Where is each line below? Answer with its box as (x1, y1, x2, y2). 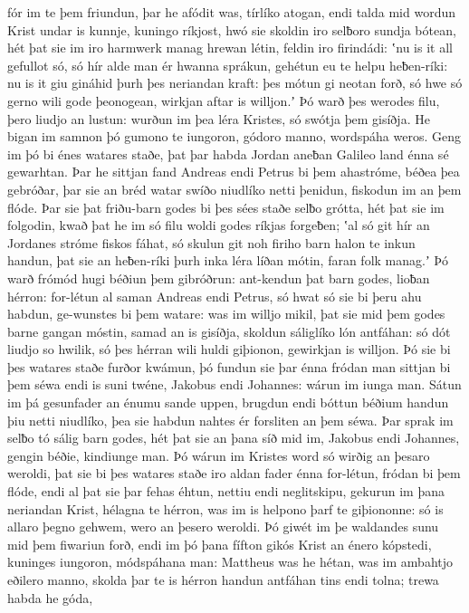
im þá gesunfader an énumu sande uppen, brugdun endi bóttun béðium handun (7, 393, 449, 412)
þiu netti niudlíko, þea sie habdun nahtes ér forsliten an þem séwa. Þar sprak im (7, 410, 454, 429)
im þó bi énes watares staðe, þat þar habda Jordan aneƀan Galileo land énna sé (7, 144, 449, 163)
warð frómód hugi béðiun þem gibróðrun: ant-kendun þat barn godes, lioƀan (7, 268, 430, 287)
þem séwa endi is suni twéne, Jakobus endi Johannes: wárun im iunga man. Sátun (7, 375, 462, 394)
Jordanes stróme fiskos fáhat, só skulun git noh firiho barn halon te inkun (7, 233, 416, 252)
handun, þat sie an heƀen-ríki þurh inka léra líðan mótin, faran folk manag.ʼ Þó (7, 251, 449, 270)
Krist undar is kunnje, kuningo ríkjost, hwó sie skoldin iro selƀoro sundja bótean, (7, 20, 456, 39)
